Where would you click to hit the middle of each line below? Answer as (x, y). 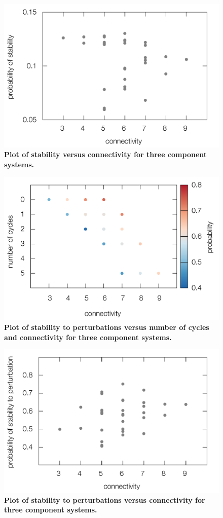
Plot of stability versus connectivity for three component (106, 154)
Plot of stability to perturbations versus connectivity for (105, 499)
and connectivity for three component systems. (88, 337)
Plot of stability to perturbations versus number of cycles (107, 327)
